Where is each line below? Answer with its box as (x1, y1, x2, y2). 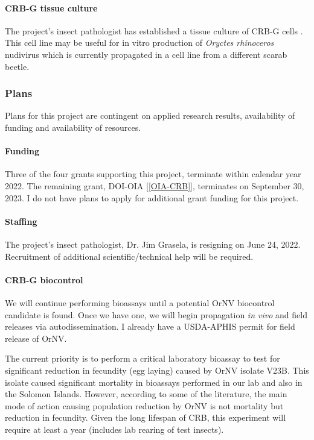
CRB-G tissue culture (5, 1, 98, 14)
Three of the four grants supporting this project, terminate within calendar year (5, 168, 301, 180)
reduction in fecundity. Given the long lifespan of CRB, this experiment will (5, 411, 286, 424)
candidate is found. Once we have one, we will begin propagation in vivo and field (5, 308, 307, 321)
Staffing (5, 215, 37, 227)
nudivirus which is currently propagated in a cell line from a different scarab (5, 48, 287, 60)
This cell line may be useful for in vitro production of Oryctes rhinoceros (5, 36, 274, 49)
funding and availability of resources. (5, 121, 141, 133)
